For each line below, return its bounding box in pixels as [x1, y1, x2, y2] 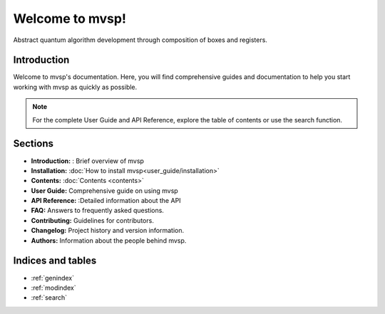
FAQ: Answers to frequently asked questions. [31, 206, 164, 215]
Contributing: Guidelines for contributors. [31, 216, 155, 224]
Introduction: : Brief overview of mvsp [31, 157, 144, 165]
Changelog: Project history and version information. [31, 226, 185, 235]
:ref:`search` [31, 293, 68, 302]
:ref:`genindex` [31, 273, 75, 282]
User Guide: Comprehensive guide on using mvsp [31, 186, 178, 195]
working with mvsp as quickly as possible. [13, 83, 138, 91]
